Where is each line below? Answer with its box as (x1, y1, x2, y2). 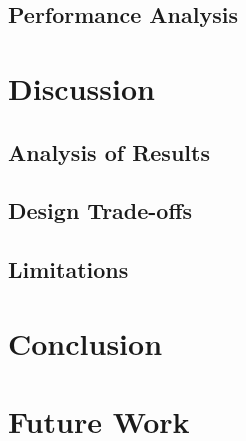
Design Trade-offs (8, 195, 193, 226)
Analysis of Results (8, 136, 210, 167)
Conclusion (8, 322, 163, 363)
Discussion (8, 67, 155, 108)
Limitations (8, 254, 129, 285)
